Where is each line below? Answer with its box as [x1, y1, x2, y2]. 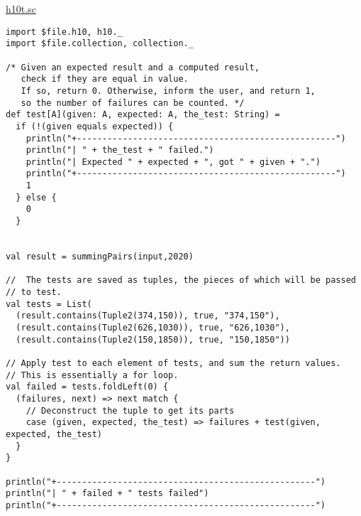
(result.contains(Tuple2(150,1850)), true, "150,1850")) [16, 334, 290, 345]
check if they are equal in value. [21, 74, 189, 85]
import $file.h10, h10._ [6, 26, 123, 37]
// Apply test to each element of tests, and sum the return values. [6, 358, 341, 368]
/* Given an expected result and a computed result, [6, 62, 260, 72]
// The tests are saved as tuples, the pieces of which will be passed [6, 275, 356, 286]
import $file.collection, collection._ [6, 38, 194, 49]
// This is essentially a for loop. [6, 370, 179, 380]
